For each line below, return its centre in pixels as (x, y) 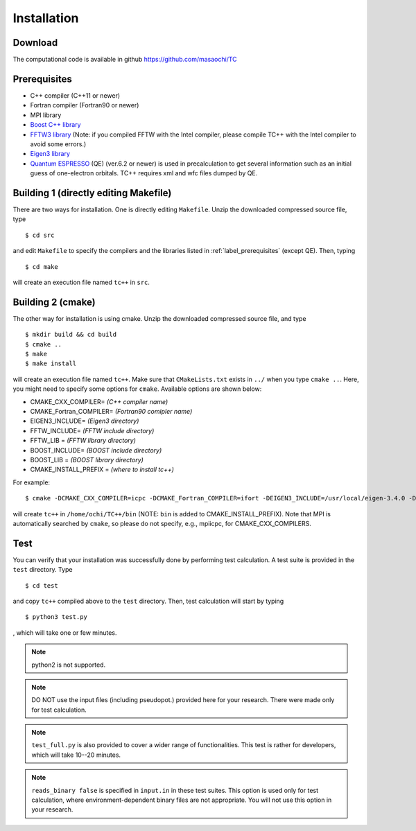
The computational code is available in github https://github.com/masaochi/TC (125, 60)
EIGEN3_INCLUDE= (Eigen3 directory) (85, 421)
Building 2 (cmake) (54, 302)
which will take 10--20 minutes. (76, 755)
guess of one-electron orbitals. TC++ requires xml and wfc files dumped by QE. (144, 173)
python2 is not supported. (69, 665)
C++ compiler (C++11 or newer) (75, 95)
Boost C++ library (55, 125)
